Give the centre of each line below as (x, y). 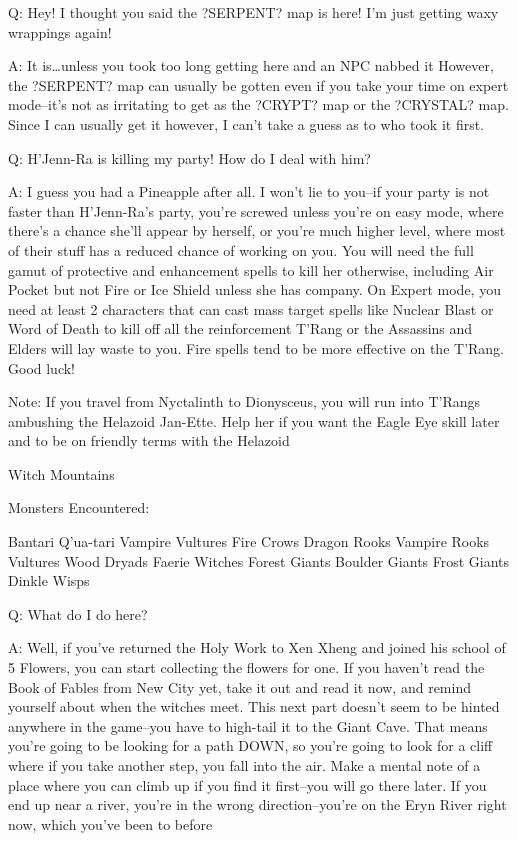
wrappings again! (60, 31)
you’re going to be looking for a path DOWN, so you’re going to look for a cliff (250, 745)
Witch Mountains (61, 473)
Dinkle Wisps (49, 580)
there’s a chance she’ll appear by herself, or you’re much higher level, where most (257, 230)
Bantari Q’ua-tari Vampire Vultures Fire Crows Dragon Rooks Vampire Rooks (249, 541)
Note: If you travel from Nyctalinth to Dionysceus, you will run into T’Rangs (244, 401)
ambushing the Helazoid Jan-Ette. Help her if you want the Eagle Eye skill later (254, 420)
